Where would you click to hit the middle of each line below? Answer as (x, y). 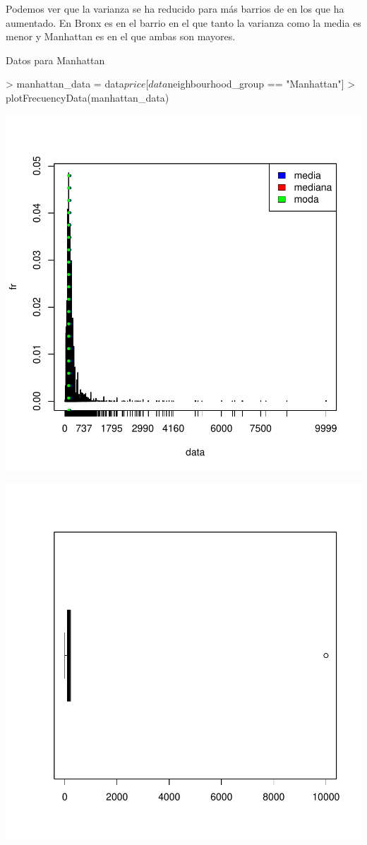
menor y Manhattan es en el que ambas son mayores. (121, 36)
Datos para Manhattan (55, 60)
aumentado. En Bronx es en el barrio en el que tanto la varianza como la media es (183, 22)
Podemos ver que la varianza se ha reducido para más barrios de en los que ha (175, 8)
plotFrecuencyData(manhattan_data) (88, 97)
